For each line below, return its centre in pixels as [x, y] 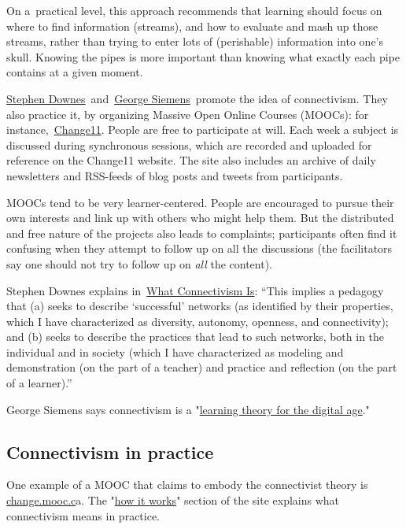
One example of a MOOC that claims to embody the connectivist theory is [187, 485]
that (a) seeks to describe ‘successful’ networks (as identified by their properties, [200, 306]
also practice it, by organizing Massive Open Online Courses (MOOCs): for [188, 114]
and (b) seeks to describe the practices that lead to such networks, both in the [196, 337]
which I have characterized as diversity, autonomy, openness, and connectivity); [197, 321]
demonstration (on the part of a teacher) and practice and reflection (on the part [202, 367]
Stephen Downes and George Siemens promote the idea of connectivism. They [197, 98]
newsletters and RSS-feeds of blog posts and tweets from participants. [175, 175]
